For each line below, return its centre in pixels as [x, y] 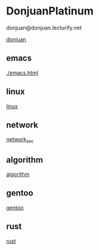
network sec [20, 140]
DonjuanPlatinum [50, 11]
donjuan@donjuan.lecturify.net [44, 28]
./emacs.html [22, 73]
